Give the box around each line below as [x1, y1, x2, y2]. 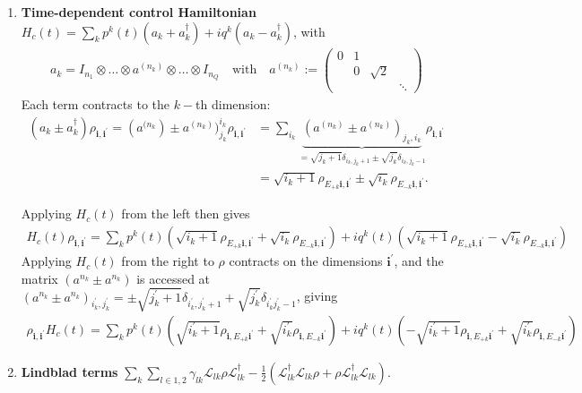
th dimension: [195, 95, 271, 114]
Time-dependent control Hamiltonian [21, 3, 256, 21]
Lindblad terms [21, 362, 118, 380]
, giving [296, 286, 338, 305]
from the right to [121, 252, 214, 270]
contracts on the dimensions [229, 252, 383, 270]
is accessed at [136, 269, 211, 287]
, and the [394, 252, 444, 270]
